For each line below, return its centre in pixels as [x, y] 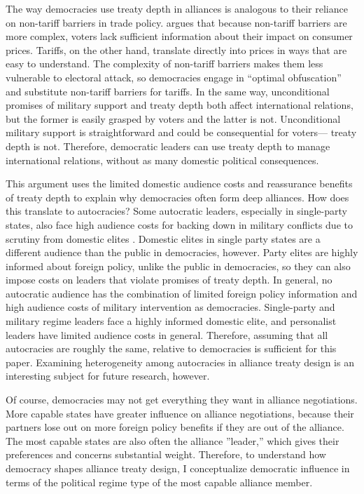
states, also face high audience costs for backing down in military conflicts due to [179, 224]
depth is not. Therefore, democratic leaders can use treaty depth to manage [168, 146]
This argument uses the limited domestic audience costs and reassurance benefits [179, 183]
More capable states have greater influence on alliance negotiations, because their [180, 413]
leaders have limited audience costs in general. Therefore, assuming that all [167, 334]
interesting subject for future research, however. [108, 376]
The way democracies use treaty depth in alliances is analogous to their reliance [177, 8]
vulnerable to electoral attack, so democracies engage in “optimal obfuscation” [174, 77]
